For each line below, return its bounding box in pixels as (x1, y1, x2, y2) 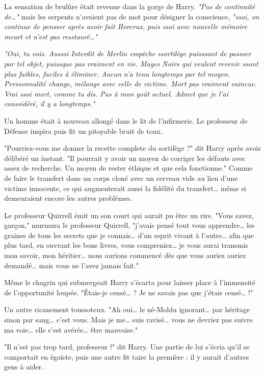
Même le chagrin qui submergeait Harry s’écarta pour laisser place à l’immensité (4, 277, 255, 288)
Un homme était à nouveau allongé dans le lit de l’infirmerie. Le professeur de (4, 115, 248, 126)
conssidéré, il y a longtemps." (4, 98, 95, 109)
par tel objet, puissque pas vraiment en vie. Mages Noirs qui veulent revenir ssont (4, 58, 258, 68)
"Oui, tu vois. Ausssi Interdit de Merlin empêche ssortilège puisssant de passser (4, 48, 251, 59)
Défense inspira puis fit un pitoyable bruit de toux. (4, 125, 163, 136)
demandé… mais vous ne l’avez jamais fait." (4, 260, 139, 270)
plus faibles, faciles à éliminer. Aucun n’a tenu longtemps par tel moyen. (4, 68, 230, 79)
